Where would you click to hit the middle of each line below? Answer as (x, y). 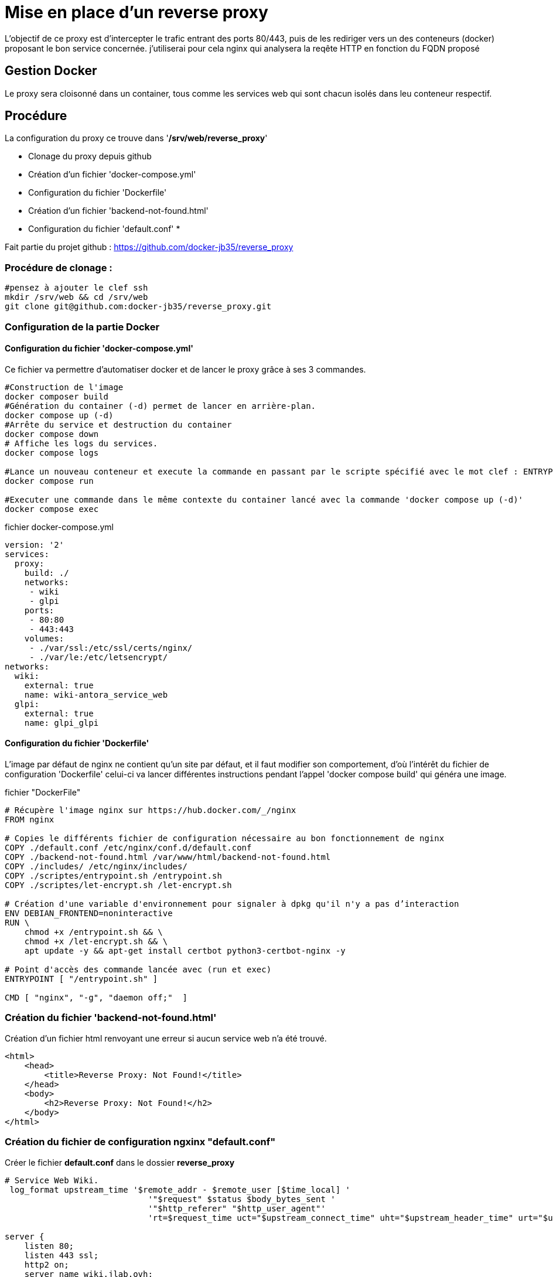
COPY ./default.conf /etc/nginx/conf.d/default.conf (128, 848)
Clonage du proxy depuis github (90, 156)
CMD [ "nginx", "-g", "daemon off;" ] (96, 998)
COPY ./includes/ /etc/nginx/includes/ (96, 866)
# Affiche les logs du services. (81, 443)
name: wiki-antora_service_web (96, 694)
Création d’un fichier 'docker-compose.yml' (112, 175)
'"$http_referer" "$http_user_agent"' (237, 1208)
